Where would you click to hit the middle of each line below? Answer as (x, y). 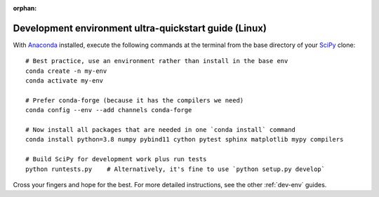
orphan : (25, 8)
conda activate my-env (65, 81)
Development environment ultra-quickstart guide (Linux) (140, 28)
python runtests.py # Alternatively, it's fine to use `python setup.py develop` (175, 169)
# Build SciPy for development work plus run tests (116, 159)
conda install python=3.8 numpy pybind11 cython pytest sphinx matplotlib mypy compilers (185, 140)
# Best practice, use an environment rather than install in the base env (157, 61)
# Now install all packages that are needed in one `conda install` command (161, 130)
